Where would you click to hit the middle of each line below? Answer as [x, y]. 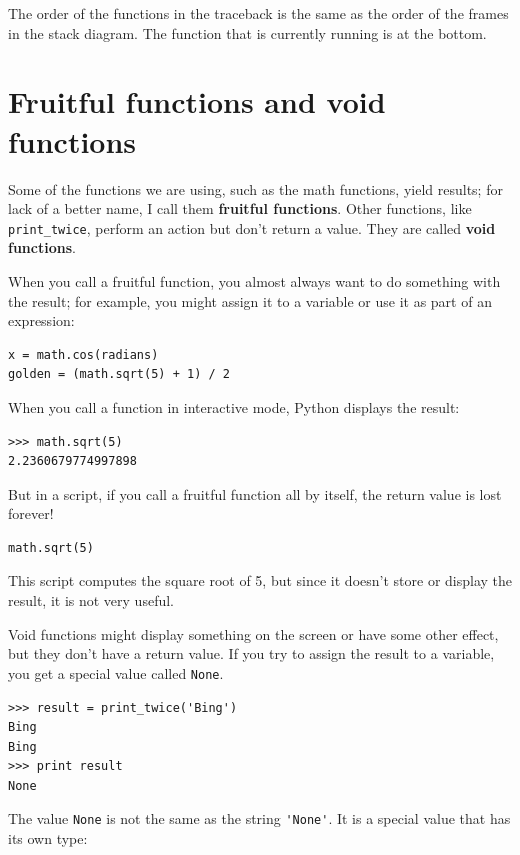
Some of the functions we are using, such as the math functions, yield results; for [255, 188]
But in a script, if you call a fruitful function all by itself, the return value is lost [255, 493]
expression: [41, 320]
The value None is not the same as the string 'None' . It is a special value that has [259, 818]
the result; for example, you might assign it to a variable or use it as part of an [250, 300]
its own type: [48, 838]
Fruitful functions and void [197, 101]
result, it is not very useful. [91, 600]
